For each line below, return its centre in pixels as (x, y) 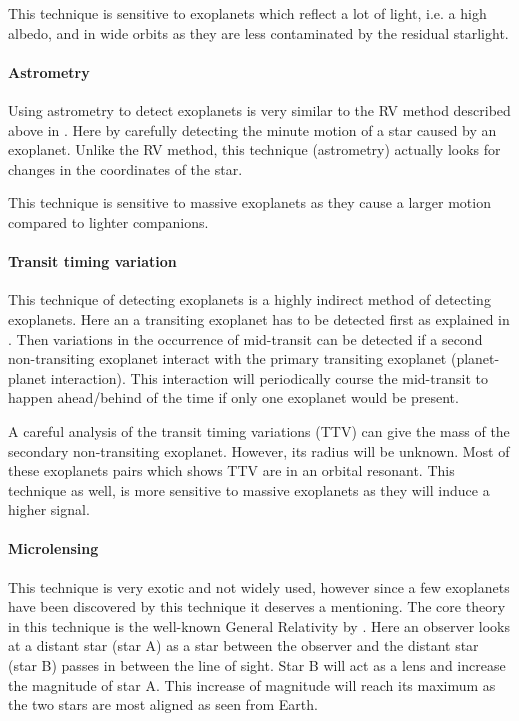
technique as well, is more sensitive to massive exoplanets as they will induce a (249, 489)
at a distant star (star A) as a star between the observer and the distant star (243, 645)
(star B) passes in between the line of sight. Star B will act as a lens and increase (257, 665)
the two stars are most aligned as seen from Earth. (163, 704)
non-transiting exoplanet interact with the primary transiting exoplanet (227, 358)
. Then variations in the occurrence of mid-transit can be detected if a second (245, 338)
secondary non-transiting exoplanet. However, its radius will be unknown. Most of (259, 450)
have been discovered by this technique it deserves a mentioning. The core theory (257, 606)
